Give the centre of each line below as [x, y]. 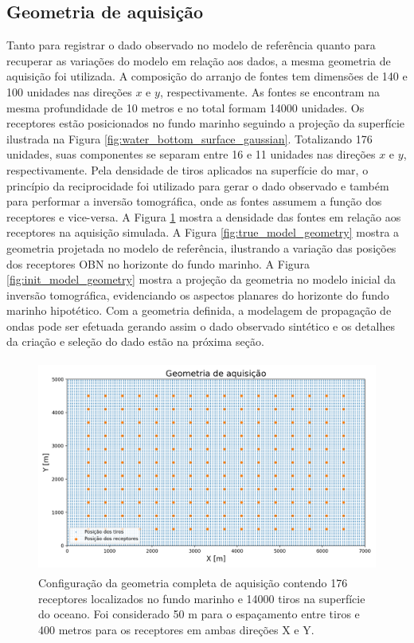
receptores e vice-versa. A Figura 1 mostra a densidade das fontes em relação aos [204, 216]
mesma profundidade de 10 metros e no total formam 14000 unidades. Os [186, 107]
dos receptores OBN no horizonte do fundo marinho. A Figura [158, 263]
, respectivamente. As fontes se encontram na [269, 91]
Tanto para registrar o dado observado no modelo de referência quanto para [191, 45]
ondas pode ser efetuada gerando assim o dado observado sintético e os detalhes [201, 325]
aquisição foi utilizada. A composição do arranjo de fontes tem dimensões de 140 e [207, 76]
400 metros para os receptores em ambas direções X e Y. [176, 630]
